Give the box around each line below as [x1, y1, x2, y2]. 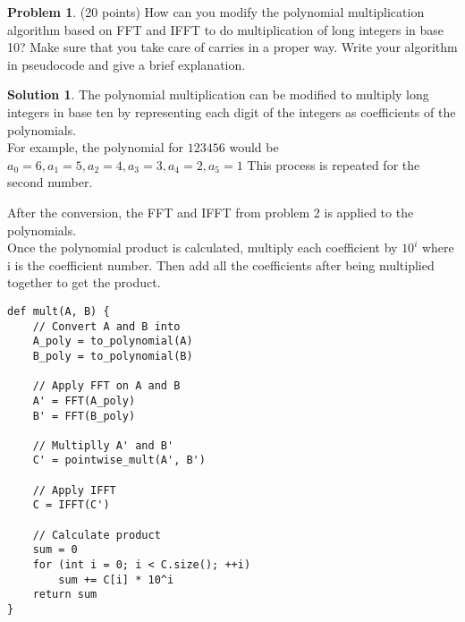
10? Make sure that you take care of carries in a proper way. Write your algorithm [7, 38, 458, 56]
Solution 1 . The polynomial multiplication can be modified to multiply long [7, 85, 429, 104]
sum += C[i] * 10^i [58, 573, 174, 586]
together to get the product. [7, 273, 161, 292]
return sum [32, 588, 97, 601]
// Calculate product [32, 528, 161, 541]
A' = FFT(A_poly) [32, 394, 136, 407]
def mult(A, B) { [7, 304, 110, 318]
